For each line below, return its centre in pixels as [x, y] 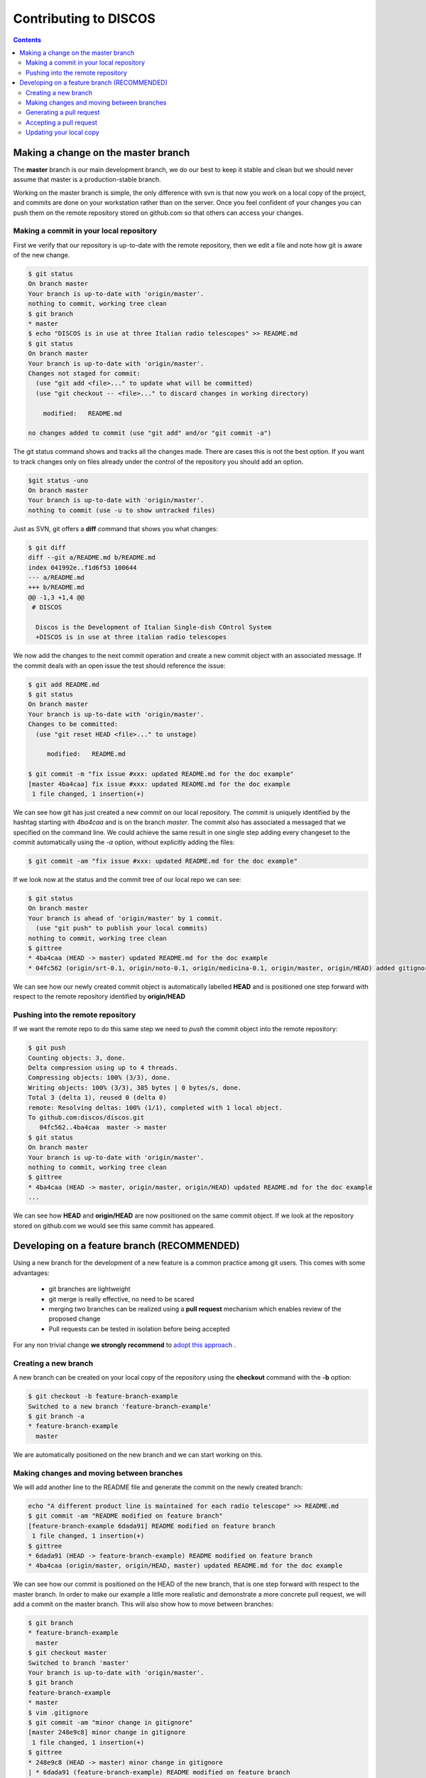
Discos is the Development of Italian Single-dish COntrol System [154, 627]
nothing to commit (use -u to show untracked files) [122, 510]
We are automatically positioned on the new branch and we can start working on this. [138, 1454]
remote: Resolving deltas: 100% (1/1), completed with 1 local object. [155, 1107]
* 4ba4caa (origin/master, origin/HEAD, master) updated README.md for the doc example [185, 1566]
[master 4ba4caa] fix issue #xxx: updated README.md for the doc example [159, 784]
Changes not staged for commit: [84, 373]
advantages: [31, 1272]
